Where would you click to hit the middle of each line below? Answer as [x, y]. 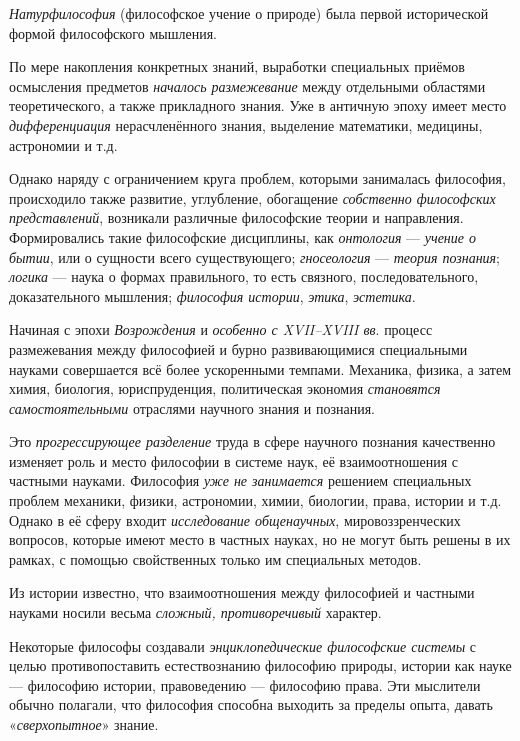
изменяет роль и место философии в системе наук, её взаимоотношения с [234, 460]
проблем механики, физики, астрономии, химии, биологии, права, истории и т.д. [255, 500]
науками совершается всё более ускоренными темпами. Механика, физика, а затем [260, 368]
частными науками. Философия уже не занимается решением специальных [240, 480]
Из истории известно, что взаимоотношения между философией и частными [242, 592]
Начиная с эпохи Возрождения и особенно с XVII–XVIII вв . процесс [221, 329]
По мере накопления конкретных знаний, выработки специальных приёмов [237, 66]
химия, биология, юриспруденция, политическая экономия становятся [225, 388]
